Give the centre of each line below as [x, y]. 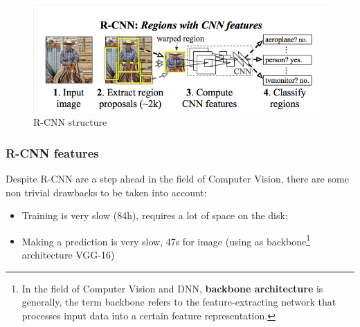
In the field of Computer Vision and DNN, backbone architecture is [172, 288]
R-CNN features [52, 152]
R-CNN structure [70, 122]
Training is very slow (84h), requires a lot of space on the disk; [155, 215]
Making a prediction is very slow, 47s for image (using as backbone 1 [166, 240]
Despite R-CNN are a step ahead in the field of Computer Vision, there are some [177, 179]
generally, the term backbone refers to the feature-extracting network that [179, 302]
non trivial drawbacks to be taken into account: [106, 192]
